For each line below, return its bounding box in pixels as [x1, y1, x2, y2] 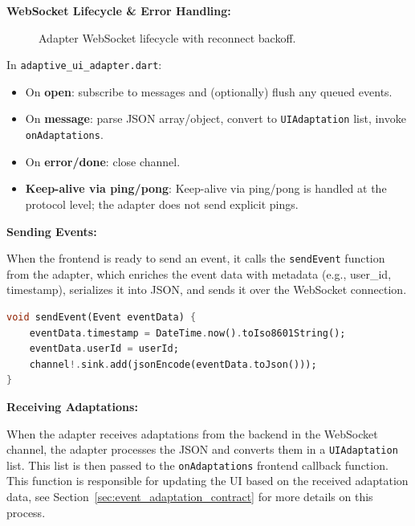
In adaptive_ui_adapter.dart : [6, 56, 162, 73]
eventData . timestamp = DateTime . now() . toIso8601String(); [29, 327, 346, 339]
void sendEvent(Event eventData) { [6, 311, 197, 323]
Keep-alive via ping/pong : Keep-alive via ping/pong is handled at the [25, 180, 387, 197]
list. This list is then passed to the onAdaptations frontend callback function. [6, 456, 389, 473]
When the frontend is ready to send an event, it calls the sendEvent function [6, 250, 385, 267]
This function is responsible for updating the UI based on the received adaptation [6, 472, 409, 489]
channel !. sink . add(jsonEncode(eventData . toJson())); [29, 358, 317, 370]
